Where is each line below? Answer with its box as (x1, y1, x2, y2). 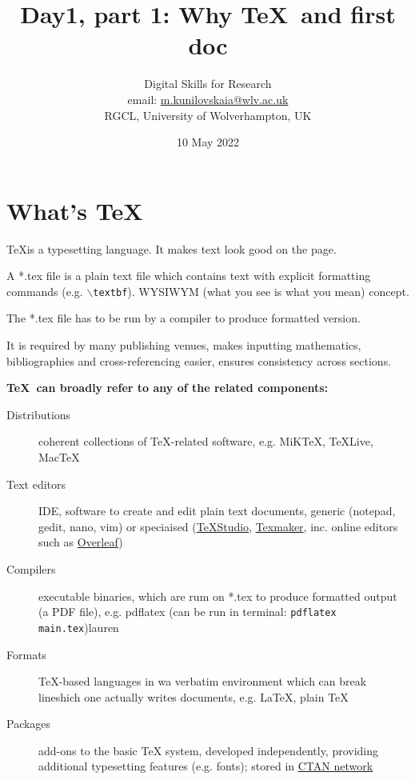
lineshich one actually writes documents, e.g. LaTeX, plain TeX (38, 688, 349, 705)
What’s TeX (6, 194, 143, 226)
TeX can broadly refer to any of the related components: (6, 379, 329, 396)
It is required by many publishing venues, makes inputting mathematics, (6, 337, 361, 354)
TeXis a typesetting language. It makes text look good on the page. (6, 240, 337, 257)
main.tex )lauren (38, 618, 119, 635)
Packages (6, 715, 51, 732)
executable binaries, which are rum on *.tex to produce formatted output (38, 587, 397, 604)
